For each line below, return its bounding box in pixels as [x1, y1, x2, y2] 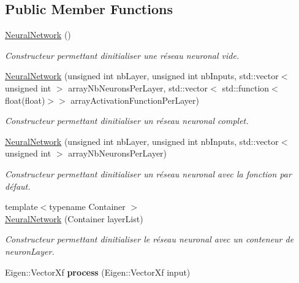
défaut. [5, 179, 31, 192]
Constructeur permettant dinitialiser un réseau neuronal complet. [5, 114, 249, 127]
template [5, 200, 38, 213]
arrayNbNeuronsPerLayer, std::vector [68, 81, 208, 94]
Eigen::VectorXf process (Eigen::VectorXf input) [5, 265, 191, 278]
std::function [222, 81, 270, 94]
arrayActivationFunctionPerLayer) [70, 93, 199, 106]
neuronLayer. [5, 244, 55, 257]
